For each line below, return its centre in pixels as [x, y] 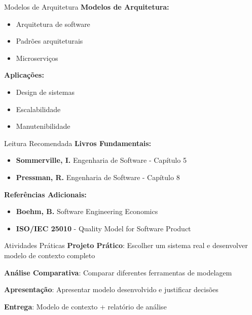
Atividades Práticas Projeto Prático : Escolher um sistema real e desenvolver [126, 245]
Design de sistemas [45, 92]
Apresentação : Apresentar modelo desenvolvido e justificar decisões [111, 289]
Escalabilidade [38, 109]
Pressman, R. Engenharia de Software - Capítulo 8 [98, 177]
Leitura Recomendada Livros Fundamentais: [78, 143]
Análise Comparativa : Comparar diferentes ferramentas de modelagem [118, 272]
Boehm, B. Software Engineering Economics [87, 211]
